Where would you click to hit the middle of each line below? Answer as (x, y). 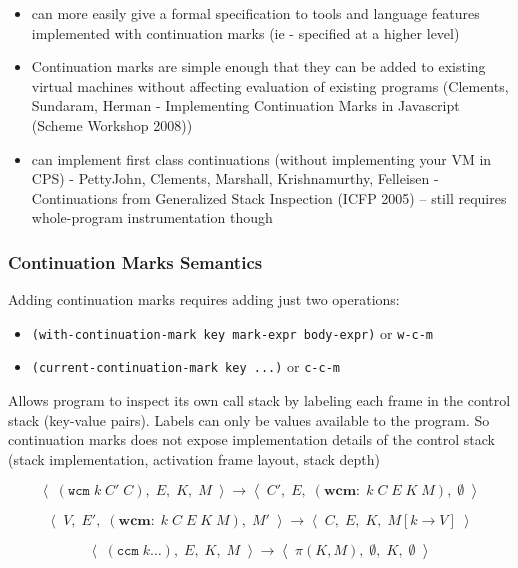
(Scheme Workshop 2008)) (112, 124)
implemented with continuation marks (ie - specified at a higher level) (245, 32)
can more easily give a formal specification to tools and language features (255, 13)
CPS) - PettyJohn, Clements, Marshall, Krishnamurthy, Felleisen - (235, 178)
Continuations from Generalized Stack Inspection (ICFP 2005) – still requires (269, 197)
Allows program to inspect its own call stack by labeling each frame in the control (259, 400)
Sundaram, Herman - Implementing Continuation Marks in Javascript (245, 105)
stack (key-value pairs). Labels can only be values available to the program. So (249, 419)
